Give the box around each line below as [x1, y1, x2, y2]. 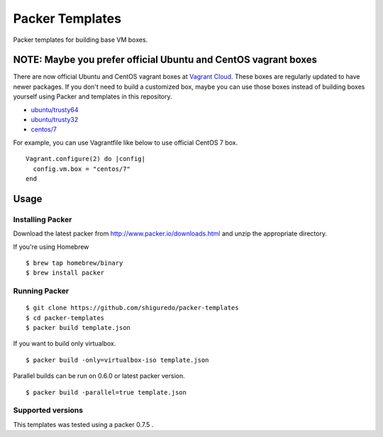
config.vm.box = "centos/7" [33, 165, 131, 173]
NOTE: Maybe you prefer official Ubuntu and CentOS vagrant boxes [13, 54, 317, 66]
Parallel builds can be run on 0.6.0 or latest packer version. [13, 372, 185, 380]
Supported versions [13, 405, 84, 415]
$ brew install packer [26, 269, 105, 277]
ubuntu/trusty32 [30, 116, 79, 124]
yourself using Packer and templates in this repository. [13, 92, 172, 101]
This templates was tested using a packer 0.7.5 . [13, 420, 154, 428]
